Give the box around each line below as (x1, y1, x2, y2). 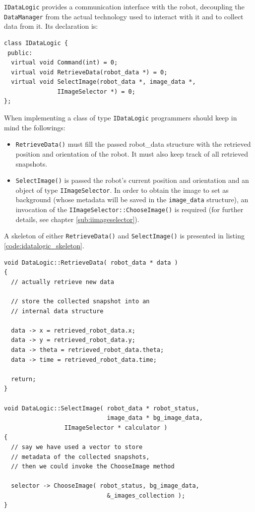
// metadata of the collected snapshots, (11, 453, 150, 460)
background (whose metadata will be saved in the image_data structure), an (15, 194, 249, 205)
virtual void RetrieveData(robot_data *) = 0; (11, 68, 168, 76)
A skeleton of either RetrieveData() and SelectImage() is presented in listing (4, 230, 245, 241)
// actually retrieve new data (11, 278, 114, 285)
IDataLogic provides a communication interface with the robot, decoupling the (4, 1, 245, 11)
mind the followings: (4, 122, 65, 132)
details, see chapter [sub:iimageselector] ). (15, 214, 139, 224)
